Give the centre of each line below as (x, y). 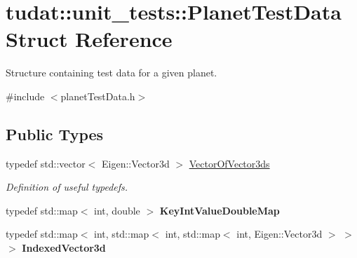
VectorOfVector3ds (229, 163)
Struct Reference (89, 39)
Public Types (55, 134)
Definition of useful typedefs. (67, 187)
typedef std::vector (46, 163)
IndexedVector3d (64, 248)
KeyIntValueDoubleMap (220, 210)
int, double (117, 210)
